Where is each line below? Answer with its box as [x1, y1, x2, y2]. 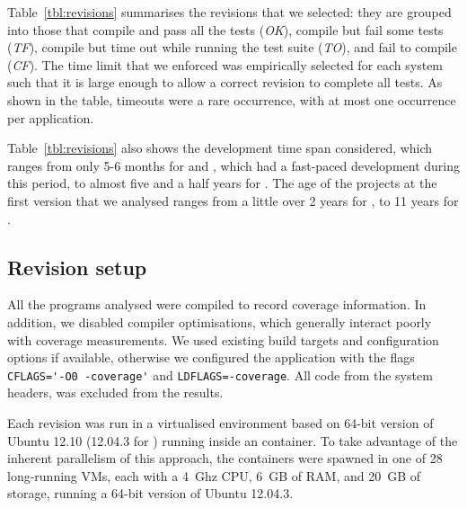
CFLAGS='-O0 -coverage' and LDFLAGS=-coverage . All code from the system [7, 365, 433, 384]
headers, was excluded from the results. [7, 383, 224, 402]
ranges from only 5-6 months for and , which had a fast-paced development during [7, 156, 461, 174]
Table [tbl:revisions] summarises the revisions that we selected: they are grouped [7, 3, 452, 21]
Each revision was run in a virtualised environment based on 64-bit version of [7, 413, 434, 432]
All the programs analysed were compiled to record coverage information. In [7, 295, 427, 314]
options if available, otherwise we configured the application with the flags [7, 348, 415, 367]
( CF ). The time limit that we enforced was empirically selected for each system [7, 55, 444, 74]
